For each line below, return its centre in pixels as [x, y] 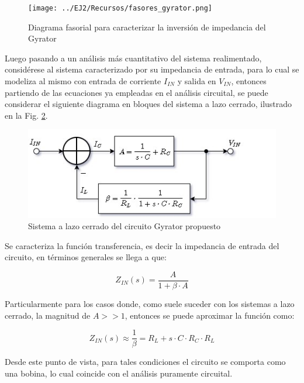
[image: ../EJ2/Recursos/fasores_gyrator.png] [120, 8]
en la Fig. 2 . [26, 115]
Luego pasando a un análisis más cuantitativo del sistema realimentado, [133, 58]
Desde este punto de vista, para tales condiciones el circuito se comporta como [145, 362]
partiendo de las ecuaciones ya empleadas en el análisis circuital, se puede [137, 92]
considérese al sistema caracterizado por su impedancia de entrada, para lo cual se [152, 69]
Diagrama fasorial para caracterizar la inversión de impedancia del [147, 27]
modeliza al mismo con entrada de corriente [83, 81]
